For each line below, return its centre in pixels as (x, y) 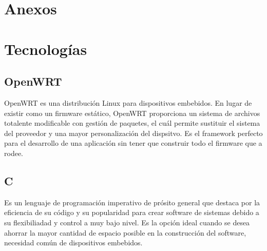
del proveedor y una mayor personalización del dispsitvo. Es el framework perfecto (133, 133)
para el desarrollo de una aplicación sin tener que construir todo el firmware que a (133, 143)
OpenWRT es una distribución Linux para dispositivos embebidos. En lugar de (128, 102)
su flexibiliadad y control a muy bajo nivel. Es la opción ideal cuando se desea (127, 222)
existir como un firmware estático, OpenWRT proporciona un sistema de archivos (132, 113)
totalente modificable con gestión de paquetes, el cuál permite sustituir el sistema (132, 123)
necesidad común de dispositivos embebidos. (73, 243)
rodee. (14, 153)
